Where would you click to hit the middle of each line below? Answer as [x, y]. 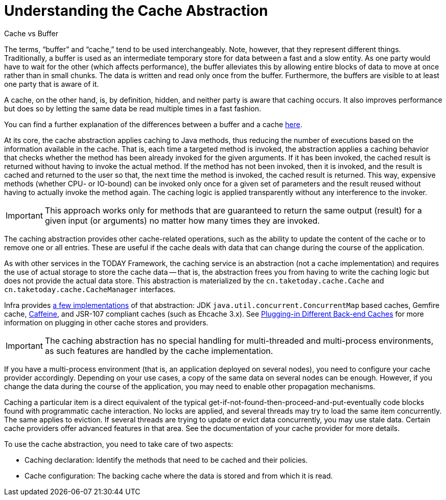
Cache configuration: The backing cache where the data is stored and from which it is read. [179, 475]
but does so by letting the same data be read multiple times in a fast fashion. [133, 108]
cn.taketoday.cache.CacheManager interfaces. [90, 289]
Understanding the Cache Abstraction [136, 11]
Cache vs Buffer [31, 33]
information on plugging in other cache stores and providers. [106, 322]
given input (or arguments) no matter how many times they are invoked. [182, 220]
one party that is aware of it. [52, 84]
